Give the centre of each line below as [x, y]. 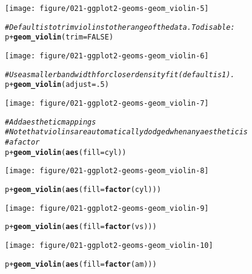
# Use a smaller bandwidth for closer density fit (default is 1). [120, 74]
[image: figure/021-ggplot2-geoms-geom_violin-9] [107, 208]
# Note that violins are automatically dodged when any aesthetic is [126, 132]
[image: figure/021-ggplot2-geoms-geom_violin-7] [107, 103]
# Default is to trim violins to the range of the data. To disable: [120, 27]
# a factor [22, 142]
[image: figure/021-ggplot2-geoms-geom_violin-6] [107, 56]
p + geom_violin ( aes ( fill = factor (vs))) [81, 227]
